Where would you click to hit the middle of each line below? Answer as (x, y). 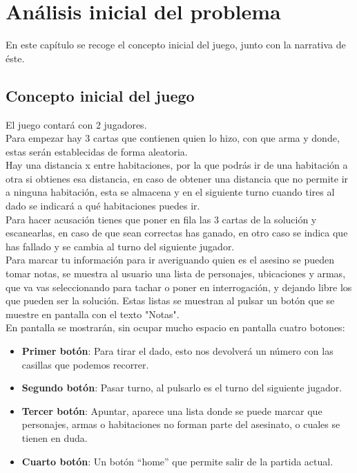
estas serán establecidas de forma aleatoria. (97, 151)
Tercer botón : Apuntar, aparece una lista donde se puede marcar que (172, 410)
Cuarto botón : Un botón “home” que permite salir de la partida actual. (177, 461)
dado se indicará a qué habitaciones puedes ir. (103, 206)
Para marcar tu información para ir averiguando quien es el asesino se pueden (170, 260)
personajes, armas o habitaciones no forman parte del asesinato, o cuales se (181, 424)
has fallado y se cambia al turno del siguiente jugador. (120, 246)
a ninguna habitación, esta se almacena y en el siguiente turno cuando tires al (170, 192)
